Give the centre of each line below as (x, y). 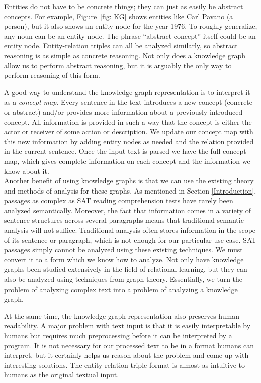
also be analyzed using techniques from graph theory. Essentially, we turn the (123, 279)
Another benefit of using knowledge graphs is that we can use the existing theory (129, 181)
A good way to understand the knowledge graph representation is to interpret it (127, 92)
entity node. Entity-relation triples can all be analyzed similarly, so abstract (121, 45)
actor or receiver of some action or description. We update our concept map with (129, 131)
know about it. (27, 171)
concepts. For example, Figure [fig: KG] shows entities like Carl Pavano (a (119, 16)
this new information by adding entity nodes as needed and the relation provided (129, 141)
